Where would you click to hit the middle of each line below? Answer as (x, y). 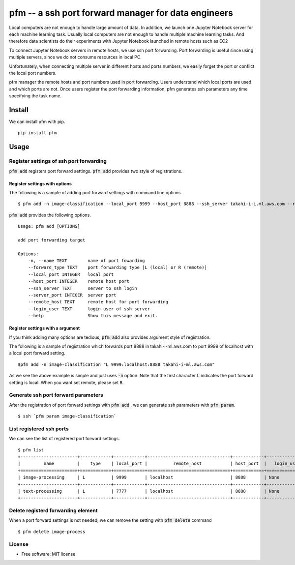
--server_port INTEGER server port (72, 295)
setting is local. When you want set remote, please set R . (66, 382)
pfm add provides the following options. (50, 215)
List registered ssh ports (39, 429)
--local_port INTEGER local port (71, 274)
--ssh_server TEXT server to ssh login (82, 288)
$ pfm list (31, 450)
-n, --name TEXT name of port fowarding (86, 261)
